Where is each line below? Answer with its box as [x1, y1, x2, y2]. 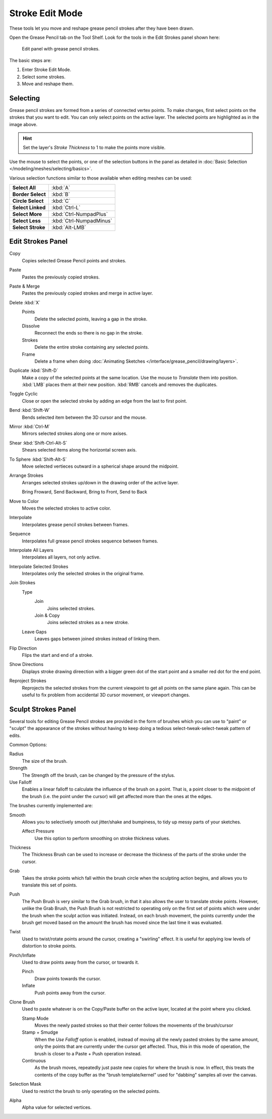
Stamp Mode [22, 1015, 49, 1021]
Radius [9, 751, 24, 757]
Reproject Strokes [9, 678, 46, 684]
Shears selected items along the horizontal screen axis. [22, 447, 137, 453]
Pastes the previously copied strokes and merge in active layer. [22, 290, 153, 296]
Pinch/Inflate [9, 952, 36, 958]
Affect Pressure [22, 828, 55, 834]
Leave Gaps [22, 629, 47, 635]
